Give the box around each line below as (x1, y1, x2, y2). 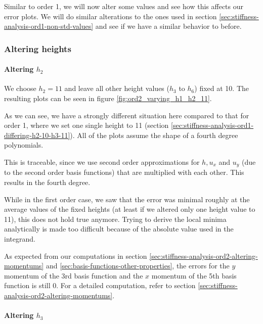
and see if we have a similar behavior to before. (95, 21, 242, 31)
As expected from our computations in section (4, 250, 147, 261)
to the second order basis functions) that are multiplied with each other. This (4, 167, 244, 177)
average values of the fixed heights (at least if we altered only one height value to (4, 204, 255, 214)
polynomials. (4, 140, 43, 150)
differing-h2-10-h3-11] (4, 129, 70, 140)
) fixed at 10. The (194, 83, 249, 94)
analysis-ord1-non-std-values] (4, 21, 94, 31)
